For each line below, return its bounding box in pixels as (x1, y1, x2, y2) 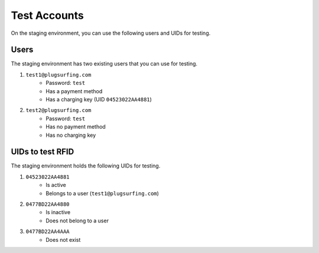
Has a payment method (45, 87, 103, 94)
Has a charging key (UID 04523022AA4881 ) (45, 96, 152, 103)
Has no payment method (45, 123, 106, 130)
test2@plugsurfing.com (25, 107, 92, 114)
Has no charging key (45, 132, 96, 139)
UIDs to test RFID (11, 147, 74, 157)
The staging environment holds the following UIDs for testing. (11, 162, 161, 169)
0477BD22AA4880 (25, 201, 70, 208)
